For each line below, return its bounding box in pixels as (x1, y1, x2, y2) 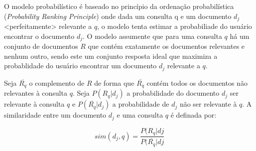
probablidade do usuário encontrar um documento (4, 60, 157, 71)
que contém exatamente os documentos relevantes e (88, 41, 245, 51)
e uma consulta (117, 110, 163, 120)
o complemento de (29, 77, 85, 88)
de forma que (94, 77, 134, 88)
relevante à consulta (4, 99, 65, 109)
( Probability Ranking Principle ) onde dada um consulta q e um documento (4, 10, 232, 21)
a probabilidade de (112, 99, 169, 109)
